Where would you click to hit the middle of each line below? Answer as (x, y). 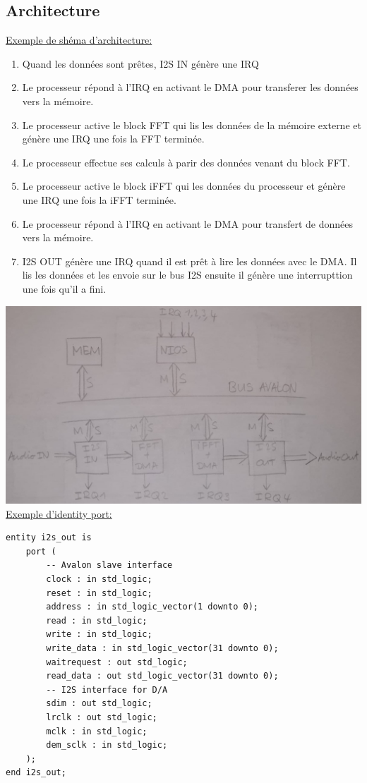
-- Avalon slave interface (109, 565)
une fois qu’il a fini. (64, 288)
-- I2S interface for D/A (107, 690)
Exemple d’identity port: (59, 513)
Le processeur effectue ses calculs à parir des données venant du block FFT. (186, 162)
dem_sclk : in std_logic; (107, 745)
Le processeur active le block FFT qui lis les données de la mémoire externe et (192, 125)
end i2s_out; (36, 773)
